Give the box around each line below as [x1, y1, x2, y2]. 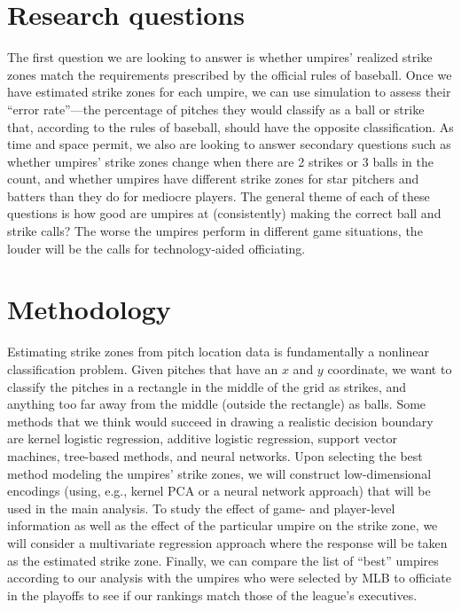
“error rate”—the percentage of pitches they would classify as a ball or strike [7, 99, 425, 118]
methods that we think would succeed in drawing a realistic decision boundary [7, 411, 434, 430]
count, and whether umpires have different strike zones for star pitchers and [7, 169, 419, 188]
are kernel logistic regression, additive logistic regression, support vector [7, 429, 397, 448]
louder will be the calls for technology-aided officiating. [7, 239, 306, 257]
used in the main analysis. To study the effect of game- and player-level [7, 498, 395, 517]
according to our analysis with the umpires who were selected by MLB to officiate [7, 568, 451, 587]
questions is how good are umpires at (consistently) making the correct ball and [7, 204, 441, 223]
